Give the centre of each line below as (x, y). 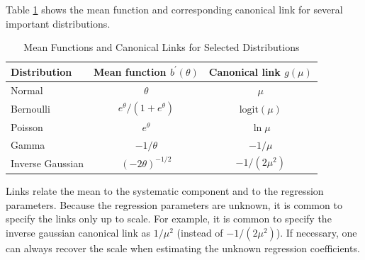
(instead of (200, 232)
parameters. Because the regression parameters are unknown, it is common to (174, 204)
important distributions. (58, 23)
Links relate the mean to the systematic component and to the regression (165, 190)
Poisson (27, 126)
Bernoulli (30, 108)
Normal (27, 90)
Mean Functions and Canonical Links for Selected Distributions (162, 47)
